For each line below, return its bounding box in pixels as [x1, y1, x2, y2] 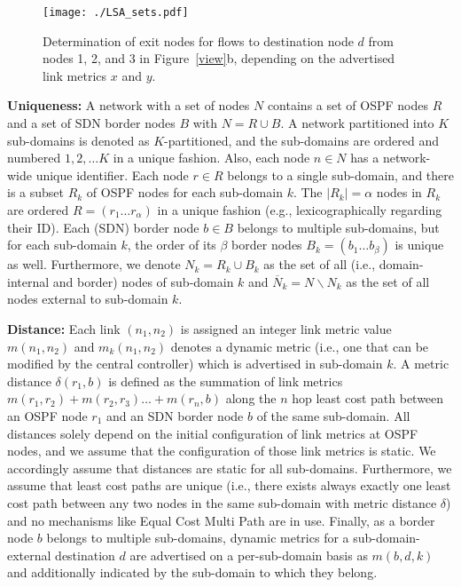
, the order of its [127, 235, 216, 254]
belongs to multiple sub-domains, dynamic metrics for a [46, 528, 349, 547]
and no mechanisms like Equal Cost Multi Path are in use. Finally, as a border [7, 511, 435, 529]
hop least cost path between [292, 389, 444, 408]
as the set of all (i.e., [263, 255, 376, 274]
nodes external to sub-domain [7, 290, 168, 308]
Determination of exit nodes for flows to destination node [43, 31, 354, 50]
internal [7, 272, 50, 290]
